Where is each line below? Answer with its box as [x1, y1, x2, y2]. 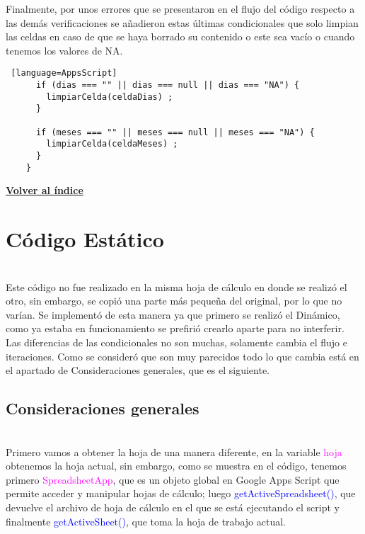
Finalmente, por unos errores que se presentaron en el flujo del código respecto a [6, 1, 355, 16]
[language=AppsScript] [11, 68, 117, 79]
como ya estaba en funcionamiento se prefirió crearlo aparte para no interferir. [6, 321, 344, 336]
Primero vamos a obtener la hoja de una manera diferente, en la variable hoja [6, 444, 342, 459]
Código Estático [6, 225, 164, 254]
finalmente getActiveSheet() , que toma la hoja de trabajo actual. [6, 513, 286, 528]
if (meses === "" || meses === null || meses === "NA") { [35, 127, 315, 137]
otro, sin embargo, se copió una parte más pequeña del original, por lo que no [6, 293, 342, 308]
